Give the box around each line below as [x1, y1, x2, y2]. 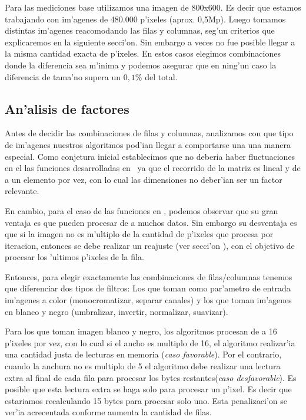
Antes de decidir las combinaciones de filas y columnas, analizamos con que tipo [5, 127, 294, 139]
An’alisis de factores [5, 99, 129, 117]
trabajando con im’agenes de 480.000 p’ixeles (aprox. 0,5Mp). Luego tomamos [5, 12, 286, 25]
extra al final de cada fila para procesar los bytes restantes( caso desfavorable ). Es [5, 371, 297, 383]
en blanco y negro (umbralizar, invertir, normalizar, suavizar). [5, 305, 228, 317]
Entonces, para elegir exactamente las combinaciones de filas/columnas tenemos [5, 270, 292, 283]
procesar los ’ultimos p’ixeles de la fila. [5, 251, 144, 263]
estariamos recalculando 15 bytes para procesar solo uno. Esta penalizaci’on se [5, 394, 288, 406]
